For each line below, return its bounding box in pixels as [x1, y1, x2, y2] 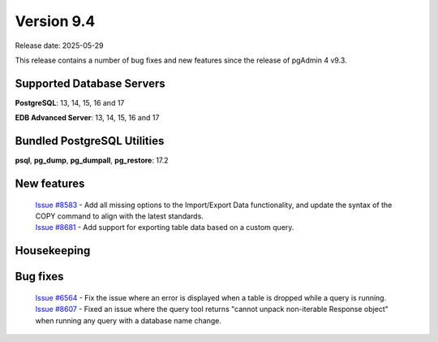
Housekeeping [15, 244, 91, 258]
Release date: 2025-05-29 [15, 41, 104, 50]
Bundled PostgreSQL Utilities [15, 134, 165, 148]
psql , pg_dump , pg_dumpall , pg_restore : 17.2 [15, 155, 170, 166]
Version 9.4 [15, 12, 96, 30]
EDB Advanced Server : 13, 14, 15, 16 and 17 [15, 113, 160, 123]
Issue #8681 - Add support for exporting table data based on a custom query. [35, 223, 294, 232]
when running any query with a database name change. [35, 315, 222, 325]
